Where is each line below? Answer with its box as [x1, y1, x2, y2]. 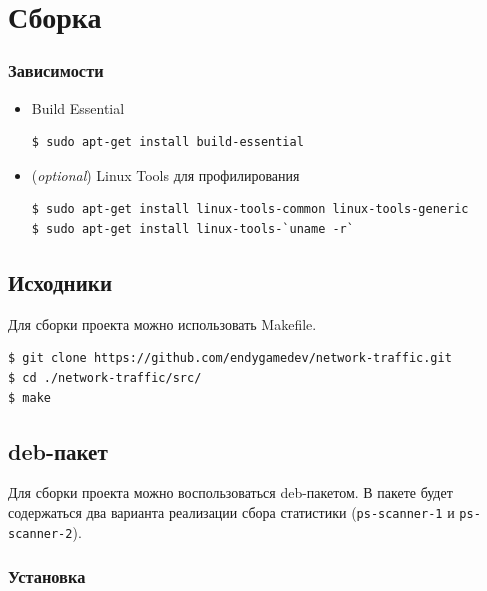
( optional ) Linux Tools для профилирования [31, 164, 300, 185]
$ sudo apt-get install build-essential [31, 135, 304, 150]
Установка [8, 564, 86, 589]
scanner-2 [8, 526, 73, 541]
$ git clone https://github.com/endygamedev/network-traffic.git [8, 351, 452, 366]
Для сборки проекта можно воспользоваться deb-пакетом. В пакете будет [8, 482, 453, 503]
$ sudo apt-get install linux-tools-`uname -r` [31, 221, 354, 236]
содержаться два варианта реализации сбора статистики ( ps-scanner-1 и [8, 501, 455, 522]
